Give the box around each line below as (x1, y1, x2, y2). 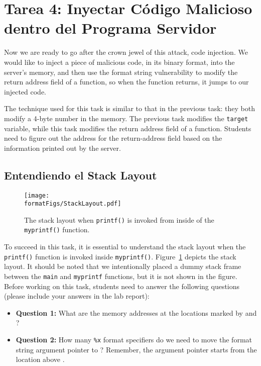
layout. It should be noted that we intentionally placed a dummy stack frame (4, 261, 241, 271)
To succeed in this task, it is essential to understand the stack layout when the (4, 241, 246, 252)
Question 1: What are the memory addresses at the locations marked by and (16, 307, 257, 318)
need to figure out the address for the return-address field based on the (4, 133, 222, 143)
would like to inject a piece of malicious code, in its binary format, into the (4, 56, 235, 67)
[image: (24, 192, 50, 199)
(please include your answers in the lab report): (4, 291, 150, 301)
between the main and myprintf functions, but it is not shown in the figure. (4, 270, 237, 281)
